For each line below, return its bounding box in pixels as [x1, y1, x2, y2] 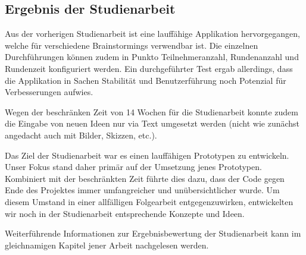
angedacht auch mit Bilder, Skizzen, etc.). [5, 128, 157, 141]
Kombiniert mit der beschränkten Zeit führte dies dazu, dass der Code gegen [5, 172, 285, 184]
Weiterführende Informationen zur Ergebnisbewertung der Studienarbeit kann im [5, 227, 301, 240]
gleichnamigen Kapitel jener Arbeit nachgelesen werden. [5, 238, 209, 251]
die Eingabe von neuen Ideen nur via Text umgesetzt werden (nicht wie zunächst [5, 117, 300, 130]
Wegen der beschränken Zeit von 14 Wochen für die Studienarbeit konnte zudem [5, 105, 298, 118]
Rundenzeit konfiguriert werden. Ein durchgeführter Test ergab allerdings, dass [5, 62, 293, 74]
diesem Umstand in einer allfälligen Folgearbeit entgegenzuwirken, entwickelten [5, 195, 293, 207]
